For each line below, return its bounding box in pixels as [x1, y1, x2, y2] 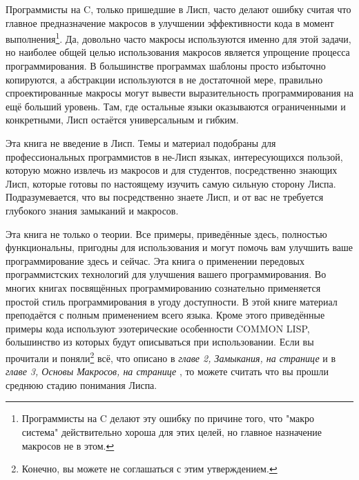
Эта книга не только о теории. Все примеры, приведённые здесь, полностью [6, 226, 327, 241]
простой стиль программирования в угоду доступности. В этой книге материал [6, 294, 338, 308]
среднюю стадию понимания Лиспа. [6, 377, 157, 392]
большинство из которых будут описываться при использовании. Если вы [6, 334, 314, 349]
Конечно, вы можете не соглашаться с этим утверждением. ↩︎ [21, 461, 278, 476]
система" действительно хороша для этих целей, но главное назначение [21, 424, 322, 439]
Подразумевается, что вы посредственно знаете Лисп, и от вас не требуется [6, 190, 324, 204]
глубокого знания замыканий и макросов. [6, 203, 179, 217]
